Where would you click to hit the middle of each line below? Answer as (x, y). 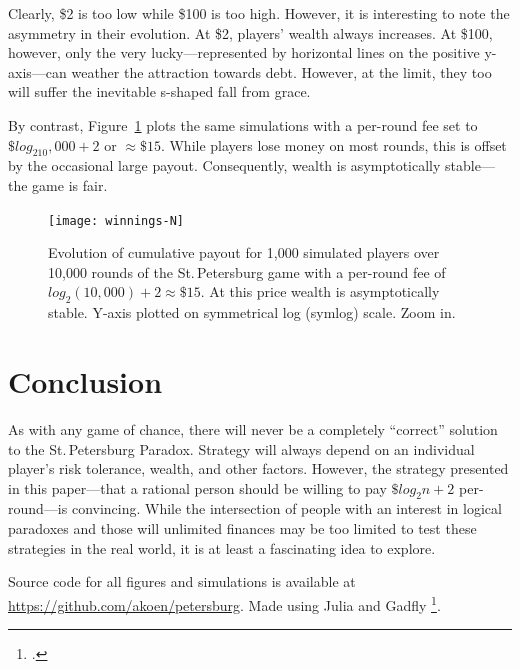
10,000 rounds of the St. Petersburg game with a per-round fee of (247, 271)
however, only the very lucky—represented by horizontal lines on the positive (244, 52)
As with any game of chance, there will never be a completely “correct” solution (253, 428)
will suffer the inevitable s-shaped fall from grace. (159, 91)
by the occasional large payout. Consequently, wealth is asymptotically (224, 165)
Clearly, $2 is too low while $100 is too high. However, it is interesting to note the (259, 13)
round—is (38, 508)
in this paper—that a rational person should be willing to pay (197, 487)
